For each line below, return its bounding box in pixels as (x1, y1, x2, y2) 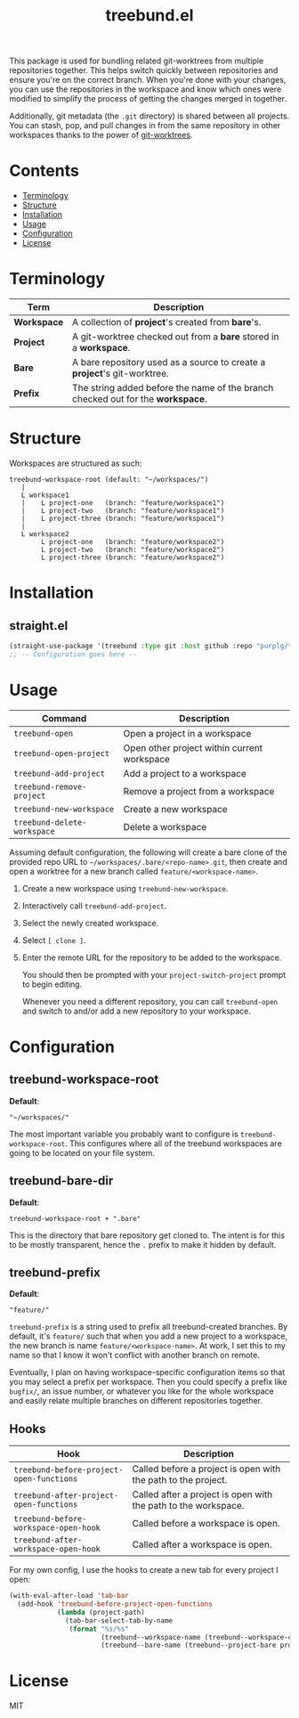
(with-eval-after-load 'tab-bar (9, 1592, 129, 1600)
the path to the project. (132, 1474, 228, 1486)
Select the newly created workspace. (21, 917, 159, 928)
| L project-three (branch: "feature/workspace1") (20, 514, 225, 523)
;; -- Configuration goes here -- (9, 649, 138, 659)
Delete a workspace (123, 820, 207, 833)
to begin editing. (21, 979, 83, 989)
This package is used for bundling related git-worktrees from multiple (9, 55, 264, 67)
